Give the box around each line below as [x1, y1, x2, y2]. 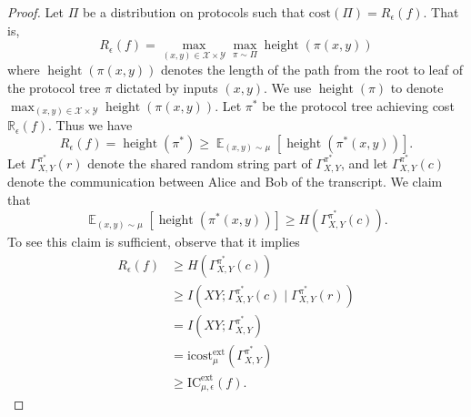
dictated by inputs [115, 78, 218, 97]
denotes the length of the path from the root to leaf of [161, 60, 463, 79]
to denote [390, 78, 444, 97]
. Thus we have [48, 116, 133, 135]
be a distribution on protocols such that [82, 3, 306, 21]
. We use [264, 78, 312, 97]
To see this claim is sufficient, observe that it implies [7, 232, 300, 251]
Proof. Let [7, 3, 64, 21]
